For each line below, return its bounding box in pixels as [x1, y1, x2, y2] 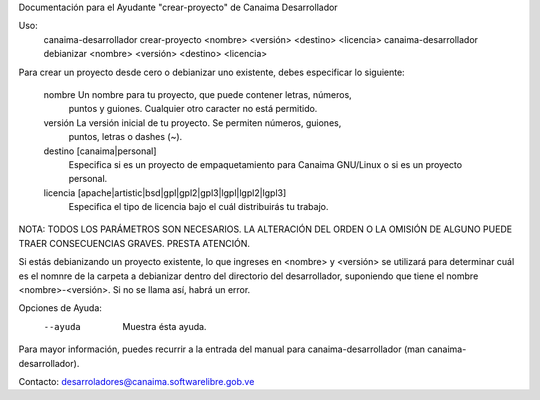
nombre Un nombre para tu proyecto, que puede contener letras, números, [43, 88, 352, 100]
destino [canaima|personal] [43, 145, 157, 157]
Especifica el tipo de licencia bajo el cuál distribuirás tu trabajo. [68, 201, 329, 213]
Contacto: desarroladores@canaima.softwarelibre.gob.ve [18, 375, 255, 387]
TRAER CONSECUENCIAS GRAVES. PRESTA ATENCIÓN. [18, 237, 250, 249]
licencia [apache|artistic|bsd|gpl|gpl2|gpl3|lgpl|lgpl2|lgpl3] [43, 186, 287, 199]
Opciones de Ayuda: [18, 302, 102, 314]
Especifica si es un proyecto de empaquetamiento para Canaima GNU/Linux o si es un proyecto [68, 158, 463, 170]
